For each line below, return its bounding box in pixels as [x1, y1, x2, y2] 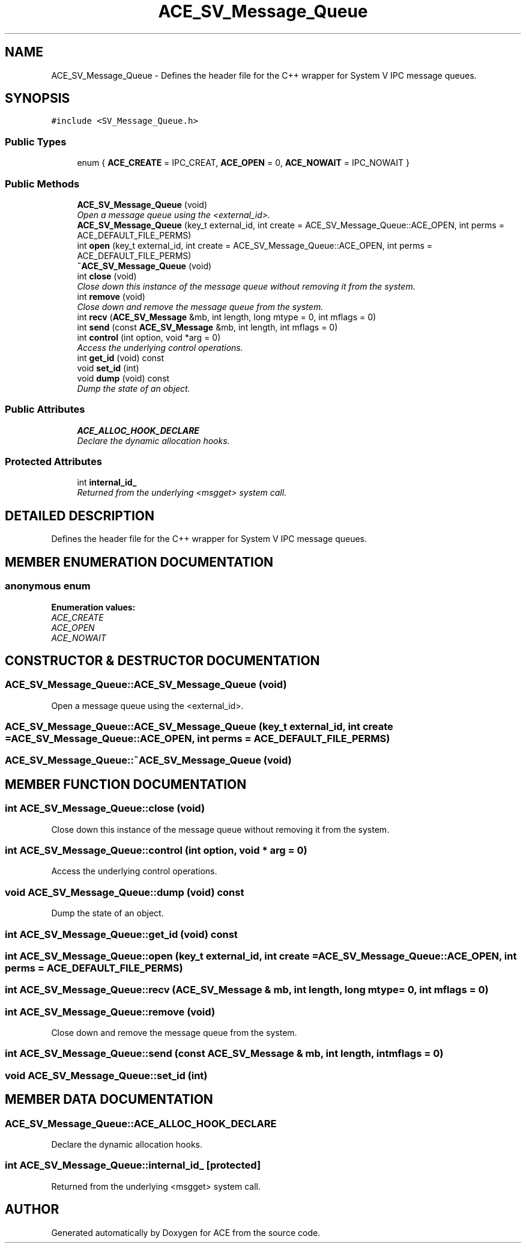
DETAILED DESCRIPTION [5, 508, 155, 523]
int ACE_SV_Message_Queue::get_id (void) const [5, 928, 238, 940]
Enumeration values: [51, 601, 136, 612]
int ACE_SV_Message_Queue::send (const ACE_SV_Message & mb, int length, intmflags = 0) [5, 1047, 444, 1060]
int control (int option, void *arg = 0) [77, 332, 221, 342]
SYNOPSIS [5, 91, 70, 106]
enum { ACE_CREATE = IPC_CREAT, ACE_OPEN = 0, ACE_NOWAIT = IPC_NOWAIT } [77, 157, 410, 168]
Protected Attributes [5, 455, 102, 468]
